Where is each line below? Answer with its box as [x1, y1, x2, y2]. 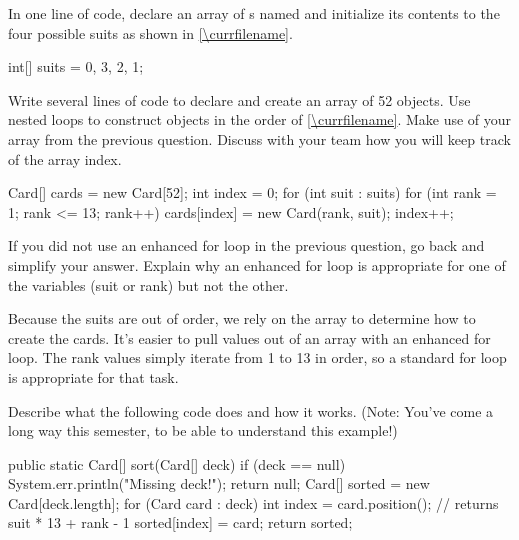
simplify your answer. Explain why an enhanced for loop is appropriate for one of [8, 254, 506, 275]
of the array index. [8, 148, 122, 169]
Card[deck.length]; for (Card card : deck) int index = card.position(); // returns [8, 492, 499, 513]
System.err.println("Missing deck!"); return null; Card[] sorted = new [8, 473, 430, 494]
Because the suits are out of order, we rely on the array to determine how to [8, 308, 476, 329]
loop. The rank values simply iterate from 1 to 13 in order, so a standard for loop [8, 347, 507, 368]
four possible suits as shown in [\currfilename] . [8, 22, 293, 43]
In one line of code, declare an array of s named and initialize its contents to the [8, 3, 500, 23]
